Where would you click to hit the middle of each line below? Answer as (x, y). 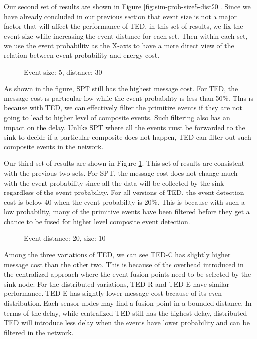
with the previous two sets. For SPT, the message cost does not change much (121, 172)
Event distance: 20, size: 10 (65, 238)
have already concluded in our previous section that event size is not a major (121, 16)
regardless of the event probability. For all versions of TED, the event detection (124, 192)
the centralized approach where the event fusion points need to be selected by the (128, 274)
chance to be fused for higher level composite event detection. (97, 221)
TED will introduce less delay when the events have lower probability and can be (127, 322)
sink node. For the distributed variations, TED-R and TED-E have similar (117, 283)
